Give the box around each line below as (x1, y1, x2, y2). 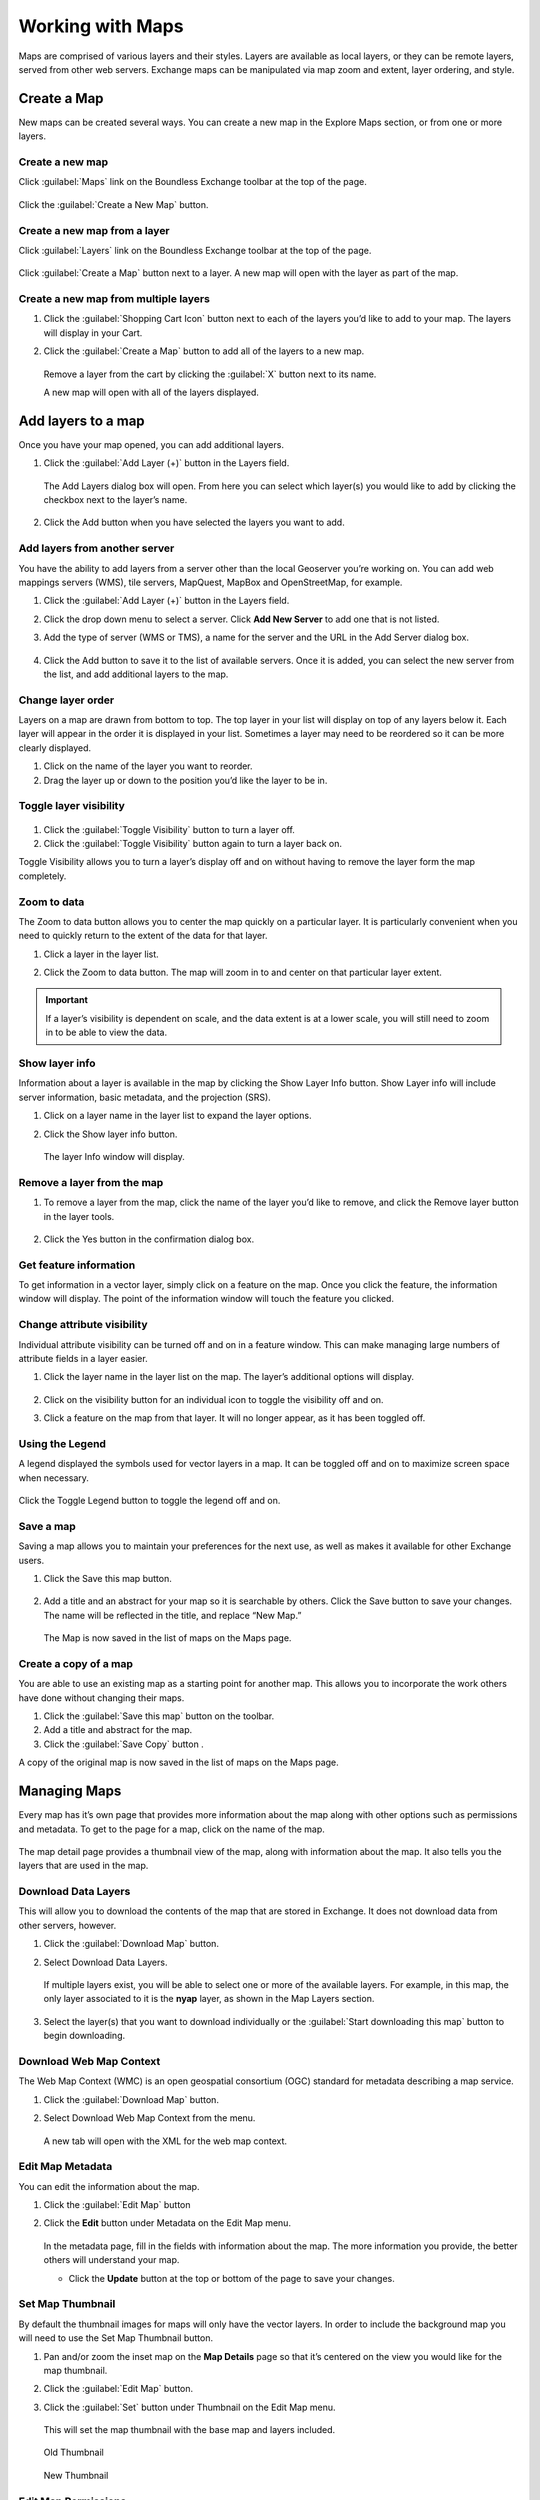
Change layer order (18, 693, 115, 707)
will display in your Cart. (43, 326, 143, 339)
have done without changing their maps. (18, 1691, 185, 1704)
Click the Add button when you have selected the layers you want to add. (43, 516, 345, 529)
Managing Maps (18, 1783, 122, 1800)
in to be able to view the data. (45, 1026, 168, 1039)
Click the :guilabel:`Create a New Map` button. (18, 198, 209, 210)
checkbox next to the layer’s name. (43, 494, 188, 506)
